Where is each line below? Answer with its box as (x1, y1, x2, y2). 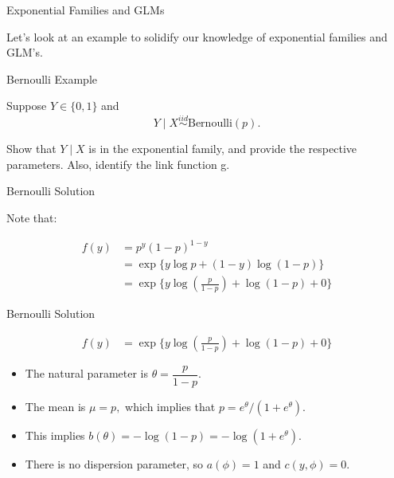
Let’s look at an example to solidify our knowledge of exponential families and (6, 28, 388, 45)
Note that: (6, 209, 57, 225)
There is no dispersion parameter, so (25, 455, 204, 472)
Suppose (6, 97, 47, 114)
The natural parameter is (25, 365, 148, 382)
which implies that (125, 398, 216, 414)
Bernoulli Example (6, 70, 98, 87)
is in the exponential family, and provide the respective (88, 140, 357, 157)
